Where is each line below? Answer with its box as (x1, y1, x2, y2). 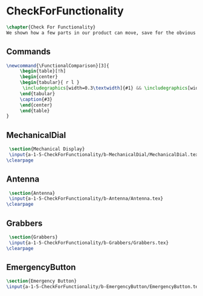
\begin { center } (19, 74, 59, 80)
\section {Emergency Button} (6, 278, 77, 284)
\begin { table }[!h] (19, 68, 66, 74)
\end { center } (19, 102, 53, 108)
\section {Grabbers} (8, 234, 59, 240)
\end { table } (19, 108, 50, 114)
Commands (6, 47, 51, 57)
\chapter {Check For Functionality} (6, 24, 96, 30)
